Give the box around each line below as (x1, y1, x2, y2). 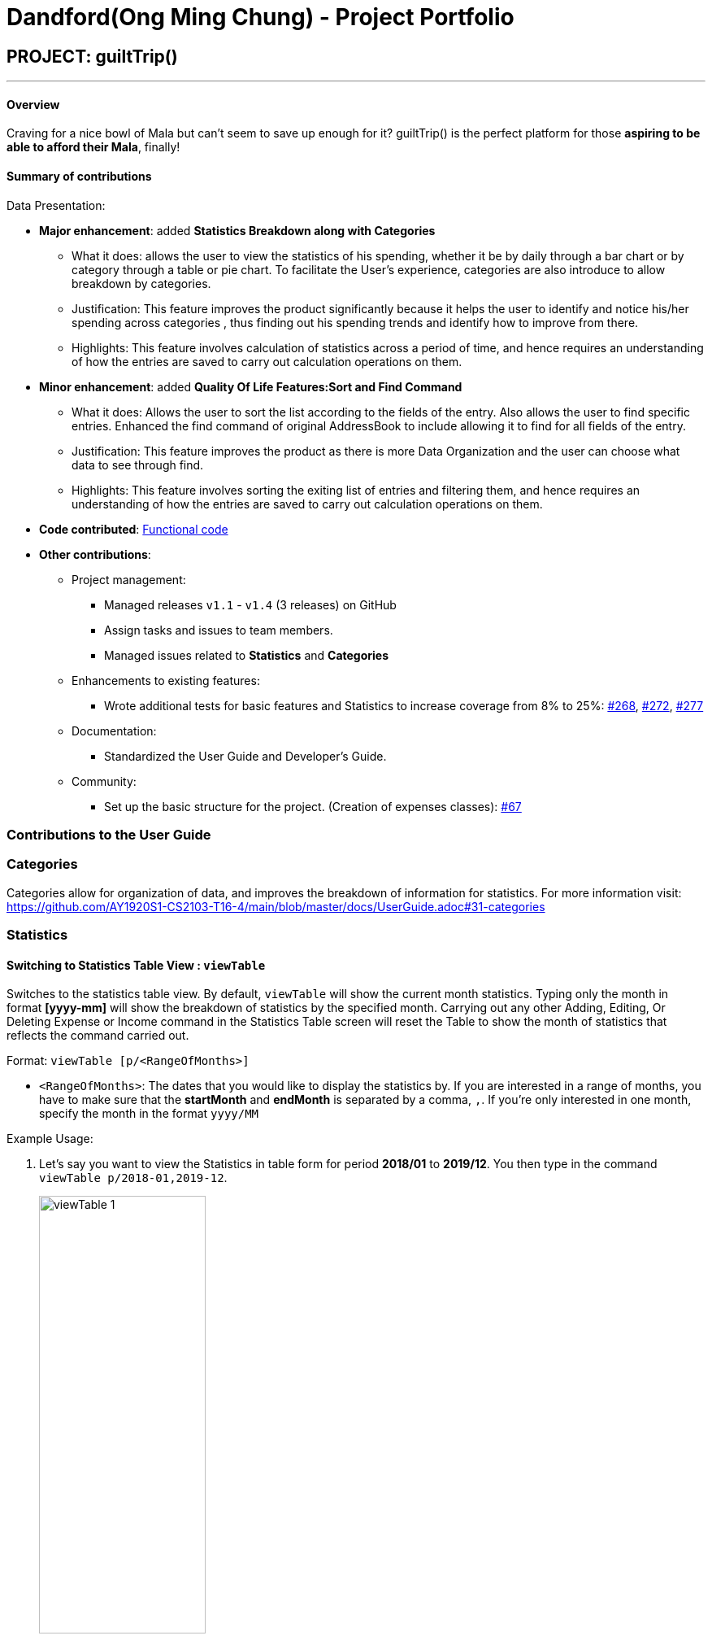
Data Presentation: (7, 198, 106, 212)
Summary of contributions (7, 169, 152, 183)
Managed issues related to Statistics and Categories (104, 648, 389, 662)
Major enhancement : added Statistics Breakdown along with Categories (39, 223, 436, 238)
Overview (7, 97, 60, 111)
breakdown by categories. (72, 276, 211, 290)
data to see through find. (72, 457, 204, 472)
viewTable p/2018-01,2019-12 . (39, 1171, 228, 1185)
